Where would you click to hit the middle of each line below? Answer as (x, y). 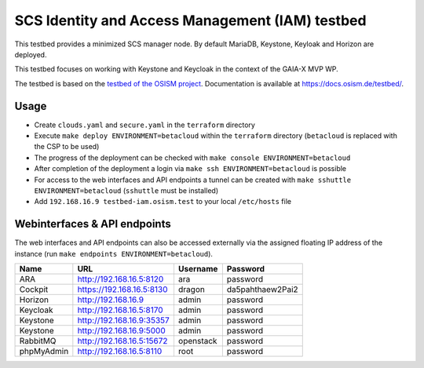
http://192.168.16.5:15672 (122, 341)
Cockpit (34, 290)
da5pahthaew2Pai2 (262, 290)
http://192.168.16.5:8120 (121, 279)
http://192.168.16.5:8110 (120, 352)
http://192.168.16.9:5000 (122, 331)
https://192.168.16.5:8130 (122, 290)
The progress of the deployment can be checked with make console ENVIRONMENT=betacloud (192, 158)
